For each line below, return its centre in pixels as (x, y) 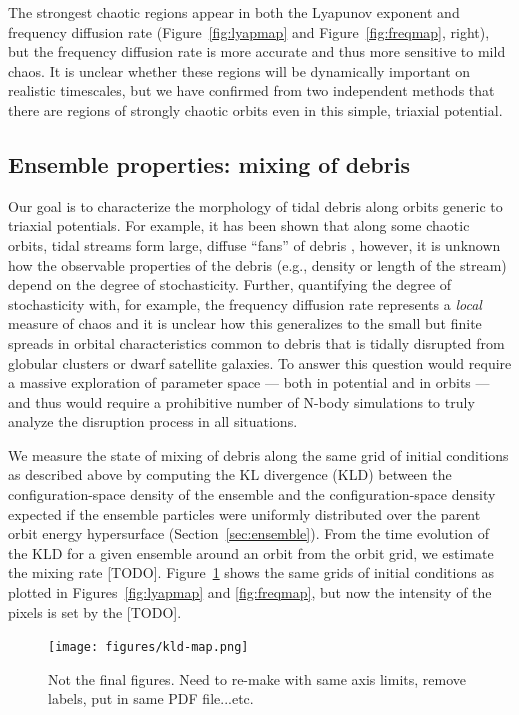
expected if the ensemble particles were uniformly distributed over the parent (244, 513)
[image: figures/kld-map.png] (148, 647)
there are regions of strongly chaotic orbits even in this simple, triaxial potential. (255, 109)
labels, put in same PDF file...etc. (151, 698)
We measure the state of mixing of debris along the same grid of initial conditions (258, 454)
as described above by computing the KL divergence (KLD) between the (230, 474)
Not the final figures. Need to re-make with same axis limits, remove (257, 678)
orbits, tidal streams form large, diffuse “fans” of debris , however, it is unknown (254, 244)
